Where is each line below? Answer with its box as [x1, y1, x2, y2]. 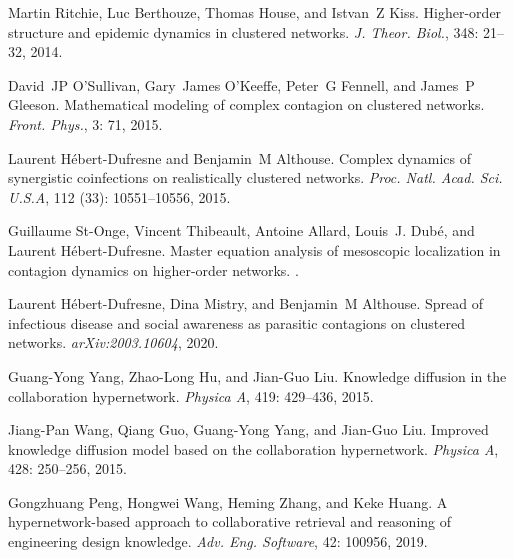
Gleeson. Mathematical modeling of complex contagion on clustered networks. [8, 94, 485, 115]
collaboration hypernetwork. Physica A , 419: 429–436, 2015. [8, 385, 374, 406]
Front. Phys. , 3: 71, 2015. [8, 113, 163, 134]
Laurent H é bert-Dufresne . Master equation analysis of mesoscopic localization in [8, 239, 501, 260]
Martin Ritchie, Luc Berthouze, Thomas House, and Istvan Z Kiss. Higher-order [8, 2, 502, 22]
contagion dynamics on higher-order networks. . [8, 259, 299, 280]
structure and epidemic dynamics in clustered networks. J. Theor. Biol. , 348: [8, 21, 479, 42]
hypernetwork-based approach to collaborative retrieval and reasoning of [8, 511, 452, 532]
